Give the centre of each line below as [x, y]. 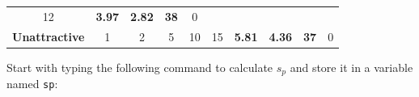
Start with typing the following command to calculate [140, 67]
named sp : [32, 84]
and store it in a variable [351, 67]
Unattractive [49, 36]
